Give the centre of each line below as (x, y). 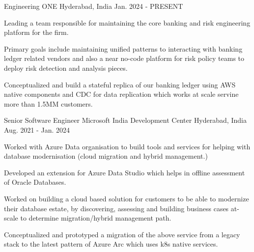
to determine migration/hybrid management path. (96, 218)
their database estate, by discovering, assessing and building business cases (116, 208)
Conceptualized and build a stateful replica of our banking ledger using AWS (120, 84)
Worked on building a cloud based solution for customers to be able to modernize (127, 198)
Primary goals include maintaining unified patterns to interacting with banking (123, 48)
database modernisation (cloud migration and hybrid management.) (106, 156)
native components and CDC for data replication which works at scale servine (121, 94)
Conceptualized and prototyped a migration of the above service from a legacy (122, 234)
